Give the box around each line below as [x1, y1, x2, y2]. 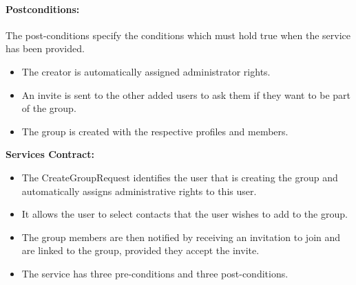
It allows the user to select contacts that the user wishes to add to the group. [21, 207, 348, 221]
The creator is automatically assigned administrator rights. [21, 64, 271, 78]
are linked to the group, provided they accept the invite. [21, 243, 260, 258]
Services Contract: [6, 147, 94, 161]
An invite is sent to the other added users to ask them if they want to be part [21, 87, 351, 102]
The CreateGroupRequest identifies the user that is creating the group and [21, 170, 338, 184]
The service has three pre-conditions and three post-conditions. [21, 266, 289, 280]
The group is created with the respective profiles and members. [21, 124, 289, 138]
